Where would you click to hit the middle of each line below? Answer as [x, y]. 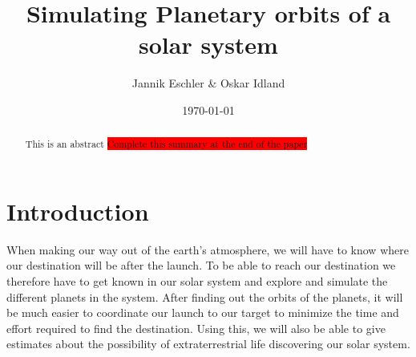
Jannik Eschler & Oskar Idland [208, 83]
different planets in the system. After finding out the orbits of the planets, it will [205, 296]
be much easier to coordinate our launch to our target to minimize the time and [203, 312]
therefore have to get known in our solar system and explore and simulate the [197, 281]
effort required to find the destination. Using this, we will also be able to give [196, 328]
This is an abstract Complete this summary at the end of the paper [166, 144]
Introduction [78, 211]
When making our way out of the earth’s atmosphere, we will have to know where [208, 249]
